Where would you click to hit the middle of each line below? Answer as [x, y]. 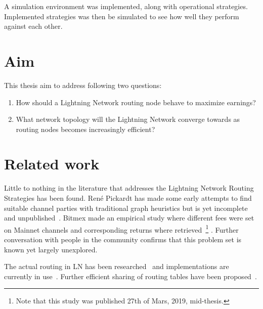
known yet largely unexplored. [51, 249]
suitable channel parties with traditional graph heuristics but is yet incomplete [126, 208]
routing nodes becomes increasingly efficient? [85, 129]
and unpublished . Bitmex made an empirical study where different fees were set [129, 218]
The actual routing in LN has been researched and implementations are [117, 266]
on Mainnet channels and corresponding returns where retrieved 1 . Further [121, 229]
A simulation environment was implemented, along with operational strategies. [126, 6]
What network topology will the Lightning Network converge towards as [128, 119]
